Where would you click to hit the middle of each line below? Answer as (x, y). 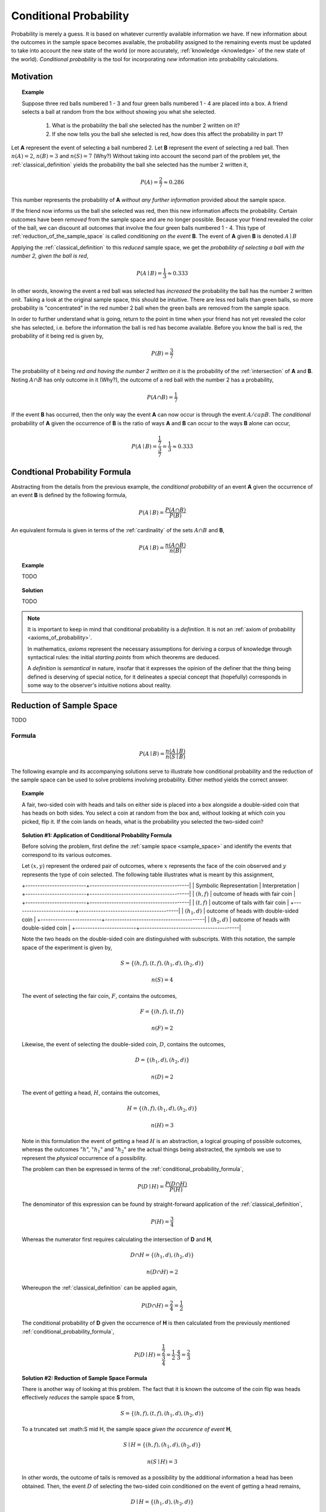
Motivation (32, 77)
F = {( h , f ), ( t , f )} (162, 1012)
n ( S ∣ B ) (176, 757)
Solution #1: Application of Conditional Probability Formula (97, 835)
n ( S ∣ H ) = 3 (162, 1461)
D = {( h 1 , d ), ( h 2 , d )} (162, 1061)
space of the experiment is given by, (67, 947)
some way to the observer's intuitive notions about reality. (100, 685)
